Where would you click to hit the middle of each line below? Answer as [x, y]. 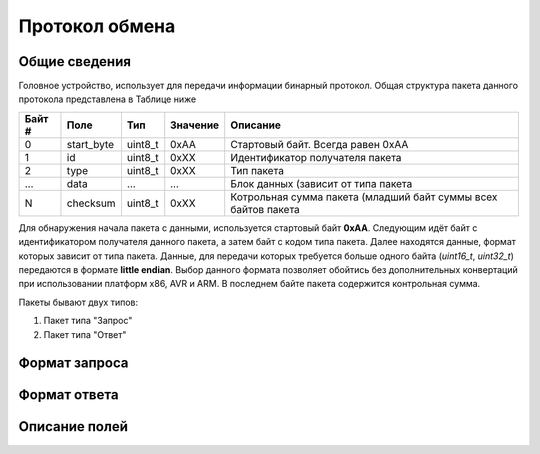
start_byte [90, 144]
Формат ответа [68, 395]
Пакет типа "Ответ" [85, 334]
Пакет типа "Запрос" [88, 321]
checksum [91, 203]
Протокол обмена [97, 26]
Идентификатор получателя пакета [316, 157]
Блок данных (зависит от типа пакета [321, 183]
